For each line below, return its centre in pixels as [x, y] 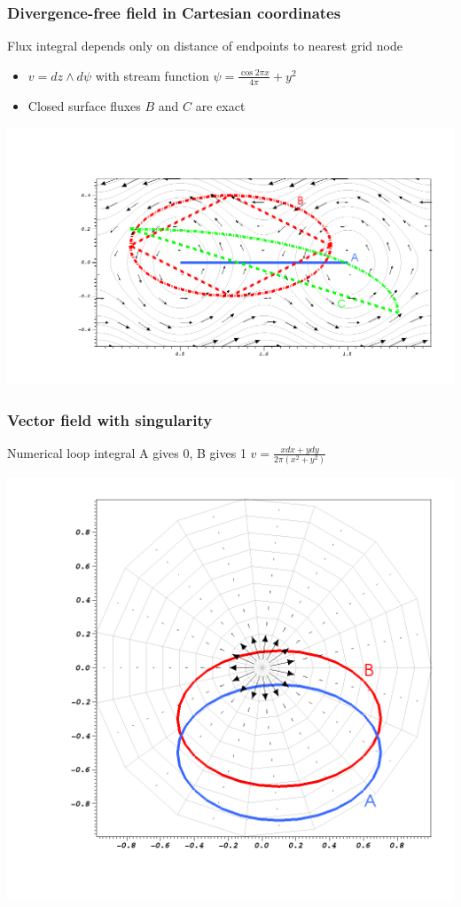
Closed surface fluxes [84, 105]
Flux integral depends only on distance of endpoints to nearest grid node [205, 46]
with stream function [152, 75]
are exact [220, 105]
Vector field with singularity [110, 419]
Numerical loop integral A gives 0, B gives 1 [127, 452]
